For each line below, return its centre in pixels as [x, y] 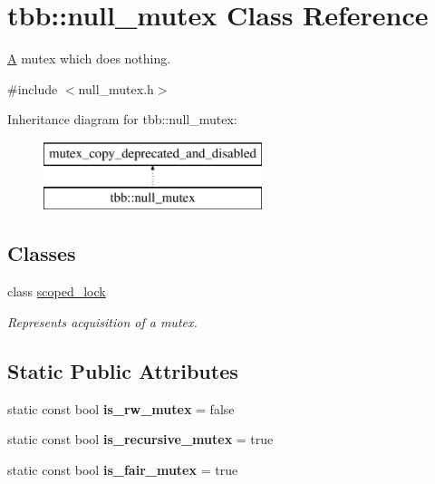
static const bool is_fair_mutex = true [123, 469]
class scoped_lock [57, 291]
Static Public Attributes [123, 370]
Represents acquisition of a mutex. [102, 321]
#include [33, 88]
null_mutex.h [116, 88]
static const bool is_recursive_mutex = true [140, 439]
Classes [42, 253]
